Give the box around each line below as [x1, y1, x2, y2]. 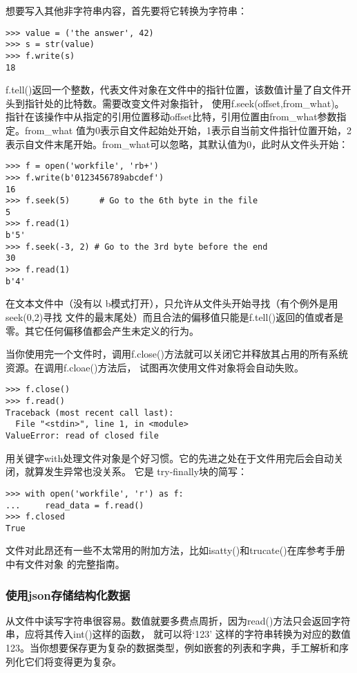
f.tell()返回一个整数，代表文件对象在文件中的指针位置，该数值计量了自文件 [6, 82, 342, 97]
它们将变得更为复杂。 [24, 654, 122, 668]
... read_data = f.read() [6, 500, 144, 510]
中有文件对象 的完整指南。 [6, 557, 125, 571]
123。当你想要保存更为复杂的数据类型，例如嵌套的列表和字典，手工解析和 [6, 640, 339, 655]
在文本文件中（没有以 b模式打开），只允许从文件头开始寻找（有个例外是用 [6, 296, 338, 311]
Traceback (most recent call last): [6, 407, 174, 418]
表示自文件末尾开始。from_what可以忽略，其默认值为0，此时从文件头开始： [6, 136, 349, 151]
